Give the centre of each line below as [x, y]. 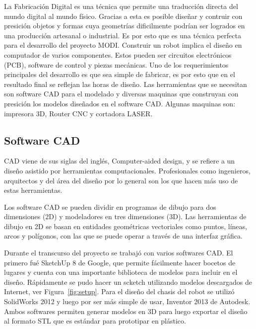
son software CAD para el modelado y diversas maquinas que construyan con [121, 94]
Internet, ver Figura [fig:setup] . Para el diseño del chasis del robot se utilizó [119, 291]
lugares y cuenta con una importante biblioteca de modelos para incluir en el [121, 272]
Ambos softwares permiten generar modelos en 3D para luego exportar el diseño [126, 311]
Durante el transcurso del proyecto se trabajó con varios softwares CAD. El [119, 253]
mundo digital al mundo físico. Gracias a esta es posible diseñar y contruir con [123, 16]
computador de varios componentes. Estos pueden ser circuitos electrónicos [118, 54]
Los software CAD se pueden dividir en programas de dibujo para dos [110, 206]
